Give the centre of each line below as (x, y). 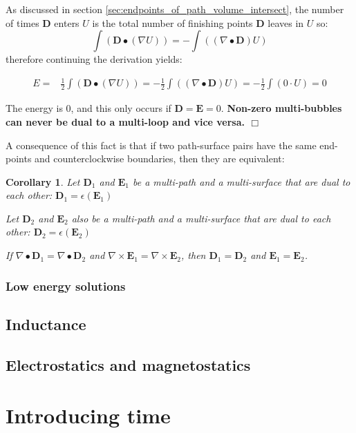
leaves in (286, 22)
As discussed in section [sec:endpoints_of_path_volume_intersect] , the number (175, 9)
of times (22, 22)
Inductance (46, 324)
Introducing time (88, 415)
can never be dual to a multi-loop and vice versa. (125, 121)
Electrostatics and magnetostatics (128, 364)
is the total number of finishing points (172, 22)
